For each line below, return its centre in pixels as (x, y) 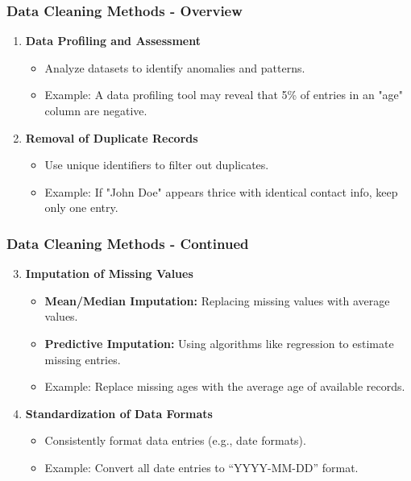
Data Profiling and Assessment (113, 41)
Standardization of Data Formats (119, 413)
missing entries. (83, 359)
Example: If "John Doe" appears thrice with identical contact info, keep (221, 191)
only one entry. (81, 207)
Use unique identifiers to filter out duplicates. (157, 165)
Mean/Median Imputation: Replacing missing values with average (217, 300)
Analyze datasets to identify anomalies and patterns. (175, 67)
